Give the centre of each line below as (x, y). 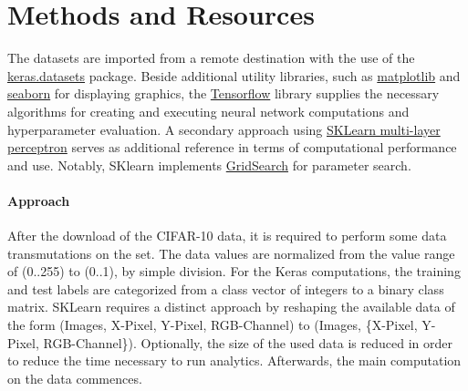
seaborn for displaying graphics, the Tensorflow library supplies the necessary (224, 93)
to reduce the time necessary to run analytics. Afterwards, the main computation (234, 360)
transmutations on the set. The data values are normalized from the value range (231, 253)
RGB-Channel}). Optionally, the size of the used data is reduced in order (248, 342)
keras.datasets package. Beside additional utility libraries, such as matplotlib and (234, 75)
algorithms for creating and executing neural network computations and (208, 111)
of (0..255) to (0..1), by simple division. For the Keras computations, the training (234, 271)
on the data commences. (75, 378)
